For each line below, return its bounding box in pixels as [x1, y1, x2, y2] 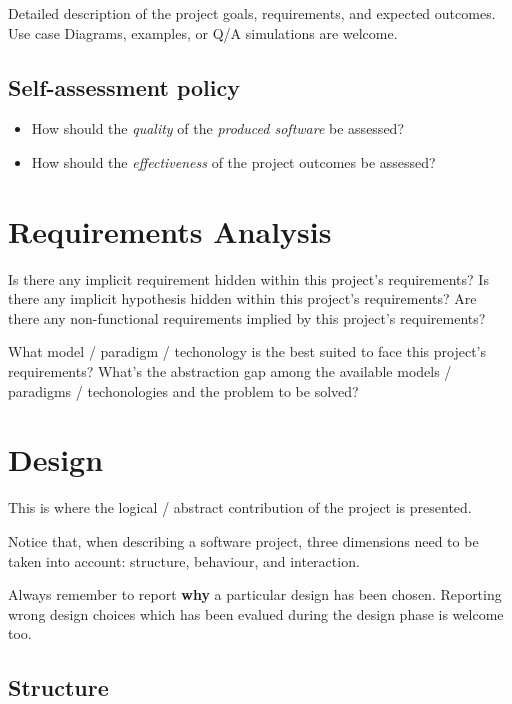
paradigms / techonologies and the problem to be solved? [8, 380, 359, 401]
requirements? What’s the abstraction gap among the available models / [8, 361, 452, 382]
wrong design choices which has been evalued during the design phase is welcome [8, 603, 504, 624]
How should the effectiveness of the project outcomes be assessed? [31, 151, 436, 172]
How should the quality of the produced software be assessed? [31, 118, 404, 139]
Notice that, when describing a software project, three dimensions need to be [8, 530, 479, 551]
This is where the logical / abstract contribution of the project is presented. [8, 497, 472, 518]
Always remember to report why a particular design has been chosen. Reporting [8, 584, 502, 605]
